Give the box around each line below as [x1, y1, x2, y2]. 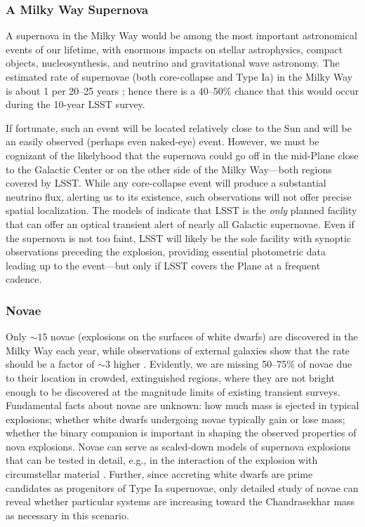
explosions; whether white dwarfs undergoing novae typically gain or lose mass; [6, 411, 345, 426]
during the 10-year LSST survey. [6, 97, 145, 112]
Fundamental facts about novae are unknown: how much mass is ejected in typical [6, 398, 359, 413]
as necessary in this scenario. [6, 507, 129, 522]
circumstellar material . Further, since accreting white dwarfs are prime [6, 467, 313, 481]
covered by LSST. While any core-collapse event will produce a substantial [6, 175, 326, 190]
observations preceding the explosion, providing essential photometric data [6, 244, 326, 259]
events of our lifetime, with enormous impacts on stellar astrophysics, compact [6, 41, 343, 56]
